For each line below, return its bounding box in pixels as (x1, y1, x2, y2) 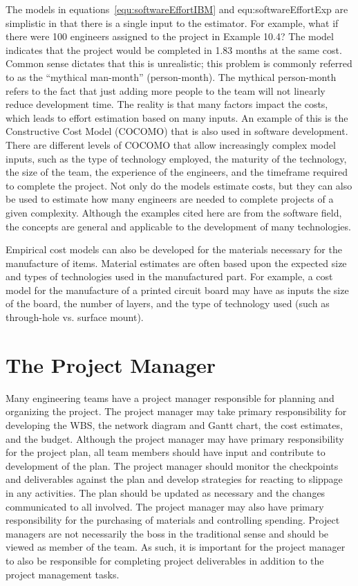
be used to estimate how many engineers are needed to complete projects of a (6, 192, 334, 206)
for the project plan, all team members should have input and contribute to (6, 445, 326, 459)
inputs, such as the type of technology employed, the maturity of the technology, (6, 151, 347, 165)
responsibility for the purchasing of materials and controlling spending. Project (6, 513, 340, 527)
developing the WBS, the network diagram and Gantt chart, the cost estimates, (6, 417, 343, 432)
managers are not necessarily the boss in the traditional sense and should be (6, 526, 329, 540)
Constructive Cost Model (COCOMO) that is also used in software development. (6, 124, 348, 138)
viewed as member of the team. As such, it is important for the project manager (6, 540, 346, 554)
